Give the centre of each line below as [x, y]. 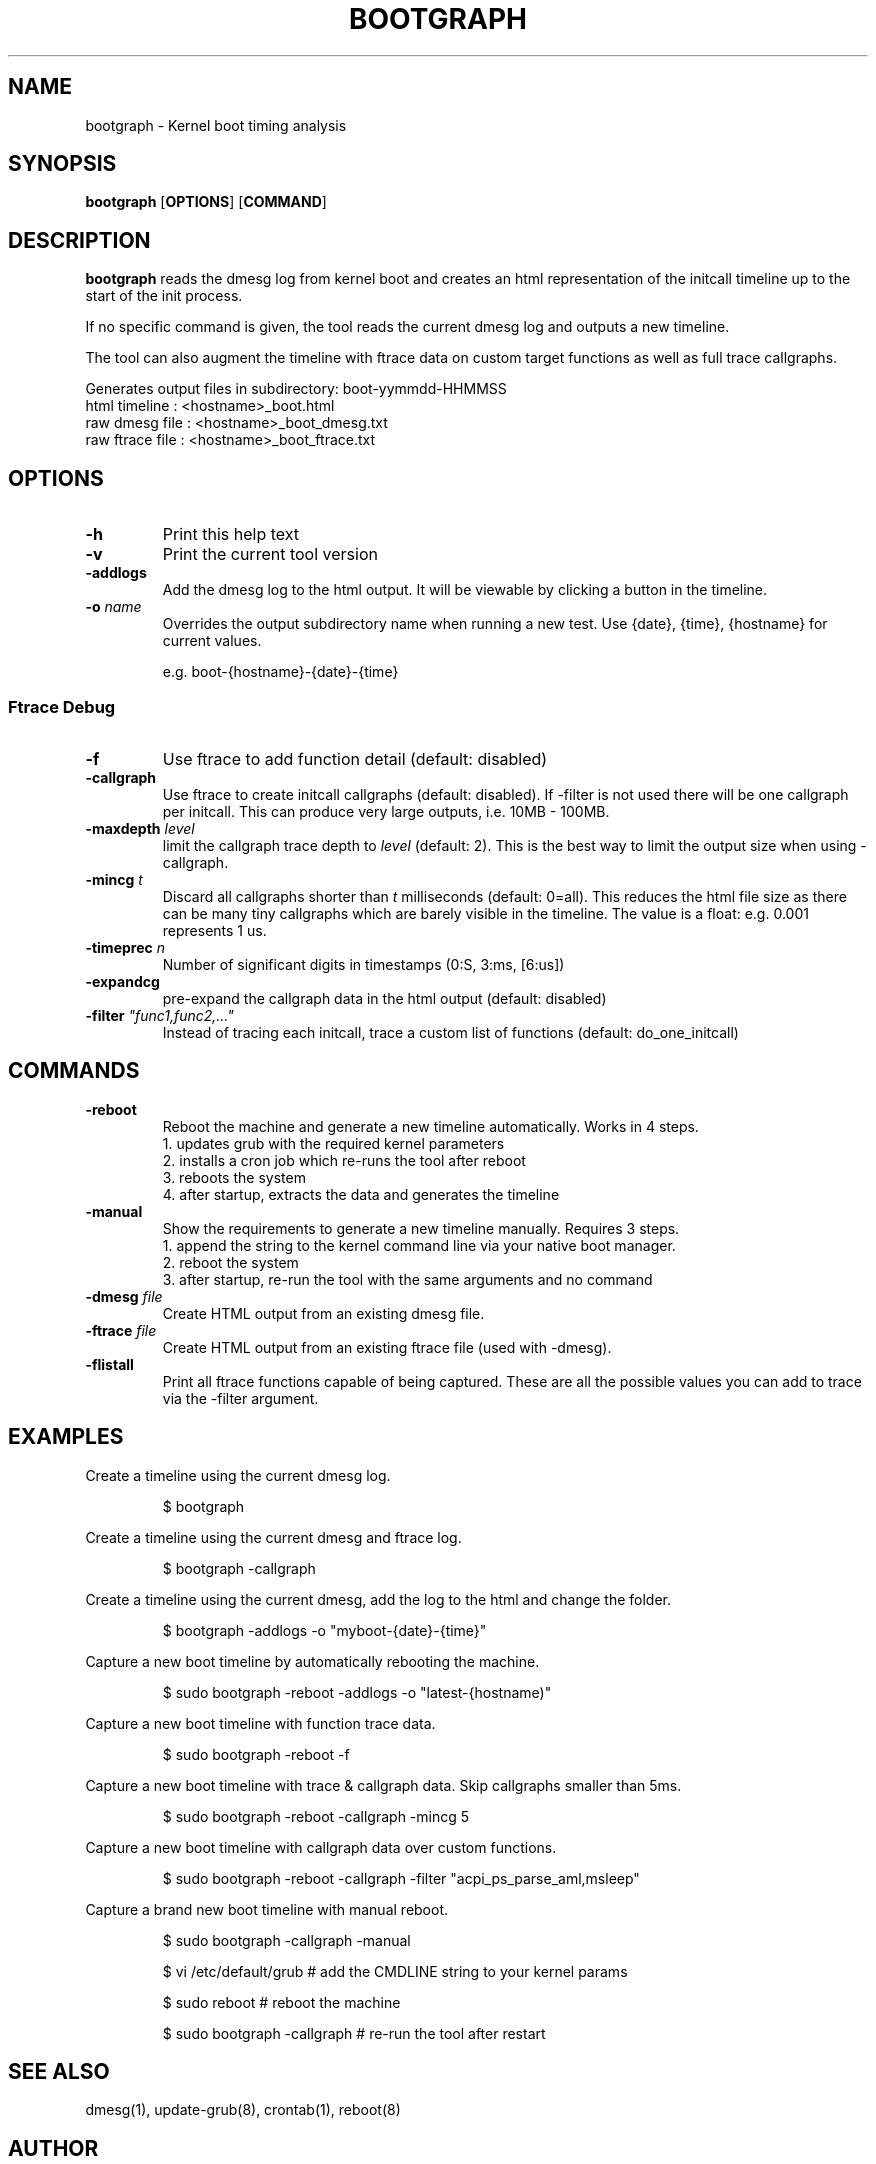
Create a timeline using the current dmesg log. [238, 1475]
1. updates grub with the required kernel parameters [333, 1143]
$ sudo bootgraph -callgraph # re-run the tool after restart [354, 2033]
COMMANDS [74, 1071]
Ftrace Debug [62, 706]
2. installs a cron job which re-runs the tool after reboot [344, 1160]
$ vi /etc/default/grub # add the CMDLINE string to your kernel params [395, 1971]
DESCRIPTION [79, 240]
